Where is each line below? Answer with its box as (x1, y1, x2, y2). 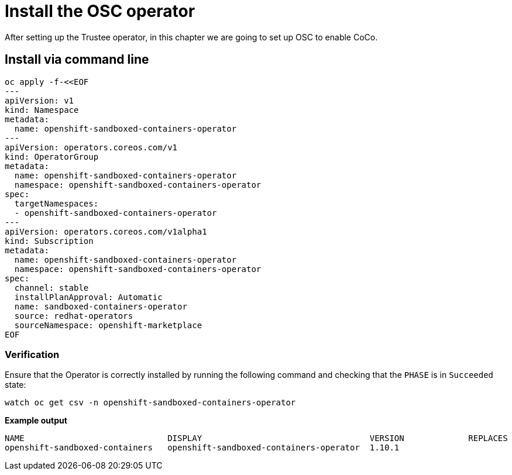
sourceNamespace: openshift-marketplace (14, 320, 202, 330)
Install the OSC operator (5, 1, 195, 21)
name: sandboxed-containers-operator (14, 301, 187, 311)
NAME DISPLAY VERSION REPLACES (5, 433, 508, 443)
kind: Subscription (5, 236, 94, 246)
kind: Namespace (5, 105, 79, 115)
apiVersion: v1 (5, 95, 74, 105)
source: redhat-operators (14, 311, 133, 321)
